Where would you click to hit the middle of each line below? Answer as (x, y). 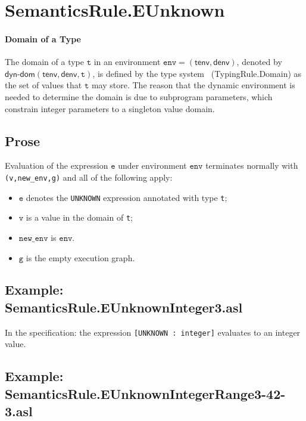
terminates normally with (252, 165)
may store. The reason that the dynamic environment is (193, 85)
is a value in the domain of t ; (79, 217)
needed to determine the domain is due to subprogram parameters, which (139, 96)
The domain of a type (44, 62)
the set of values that (43, 85)
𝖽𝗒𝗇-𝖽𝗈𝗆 (20, 74)
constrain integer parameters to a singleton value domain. (110, 108)
